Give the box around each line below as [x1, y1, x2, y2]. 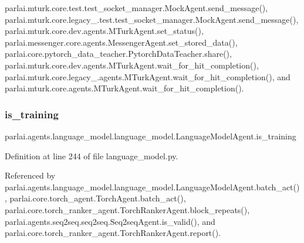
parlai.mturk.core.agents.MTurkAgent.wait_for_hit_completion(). [5, 82, 244, 94]
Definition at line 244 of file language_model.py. [5, 149, 178, 162]
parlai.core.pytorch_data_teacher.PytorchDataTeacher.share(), [5, 47, 232, 60]
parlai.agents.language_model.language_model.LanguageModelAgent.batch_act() [5, 180, 300, 193]
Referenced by [5, 169, 56, 182]
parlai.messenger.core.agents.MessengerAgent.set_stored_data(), [5, 36, 238, 48]
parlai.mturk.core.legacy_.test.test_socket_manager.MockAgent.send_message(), [5, 13, 299, 25]
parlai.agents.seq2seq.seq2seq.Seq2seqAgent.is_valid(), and [5, 215, 215, 227]
